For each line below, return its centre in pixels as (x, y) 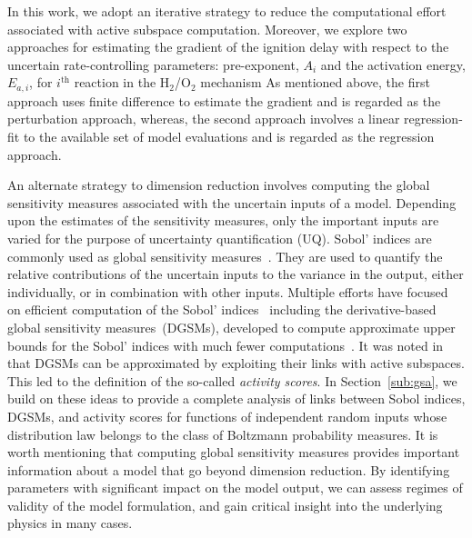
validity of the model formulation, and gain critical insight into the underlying (225, 505)
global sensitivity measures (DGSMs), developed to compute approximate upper (231, 327)
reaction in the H (122, 82)
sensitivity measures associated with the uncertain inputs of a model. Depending (232, 202)
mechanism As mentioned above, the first (315, 82)
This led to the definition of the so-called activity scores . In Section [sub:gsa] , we (232, 380)
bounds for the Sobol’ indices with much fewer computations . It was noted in (226, 345)
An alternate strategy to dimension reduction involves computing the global (219, 185)
